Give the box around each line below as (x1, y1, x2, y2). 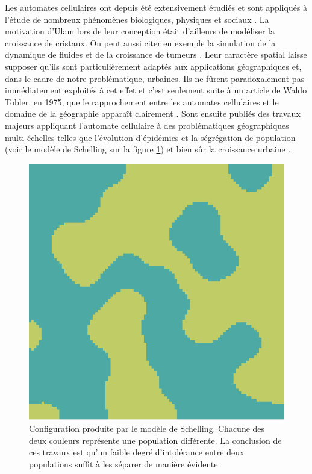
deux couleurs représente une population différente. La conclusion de (29, 434, 282, 446)
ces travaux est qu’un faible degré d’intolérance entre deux (29, 446, 245, 458)
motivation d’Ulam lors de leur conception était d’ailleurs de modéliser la (5, 25, 275, 37)
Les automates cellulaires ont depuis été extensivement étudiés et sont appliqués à (5, 1, 308, 13)
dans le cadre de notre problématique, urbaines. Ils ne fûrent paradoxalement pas (5, 72, 305, 84)
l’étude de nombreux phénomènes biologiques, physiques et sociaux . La (5, 13, 269, 25)
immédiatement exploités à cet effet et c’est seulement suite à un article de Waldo (5, 84, 307, 96)
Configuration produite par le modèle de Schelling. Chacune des (29, 422, 265, 435)
